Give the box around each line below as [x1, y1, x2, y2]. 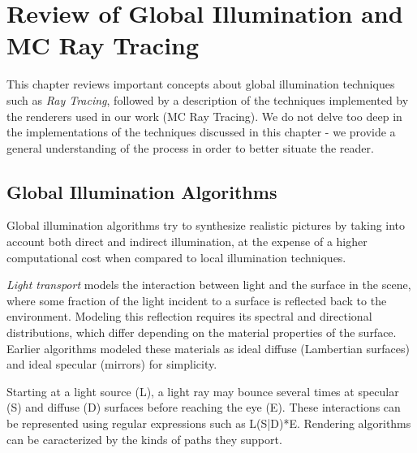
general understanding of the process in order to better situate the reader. [6, 139, 374, 156]
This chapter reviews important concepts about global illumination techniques [6, 75, 395, 93]
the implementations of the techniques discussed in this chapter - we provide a [6, 123, 396, 140]
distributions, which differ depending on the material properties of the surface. [6, 324, 397, 341]
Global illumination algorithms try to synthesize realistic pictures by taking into [6, 217, 406, 234]
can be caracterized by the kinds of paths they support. [6, 430, 282, 447]
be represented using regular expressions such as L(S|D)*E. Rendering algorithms [6, 415, 411, 432]
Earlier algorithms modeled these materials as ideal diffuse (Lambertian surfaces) [6, 339, 410, 356]
